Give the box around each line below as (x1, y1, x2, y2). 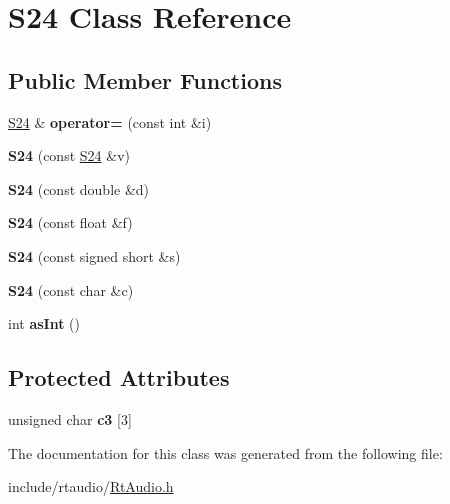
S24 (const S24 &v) (8, 145, 130, 166)
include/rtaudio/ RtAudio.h (8, 476, 174, 497)
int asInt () (8, 313, 81, 334)
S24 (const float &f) (8, 212, 133, 233)
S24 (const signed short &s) (8, 245, 181, 266)
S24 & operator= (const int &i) (8, 111, 212, 132)
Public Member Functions (8, 64, 282, 95)
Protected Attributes (8, 362, 230, 393)
